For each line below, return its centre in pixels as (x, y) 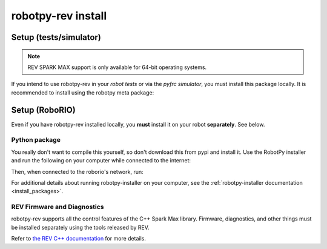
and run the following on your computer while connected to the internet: (101, 161)
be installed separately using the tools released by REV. (80, 227)
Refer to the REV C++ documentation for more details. (79, 239)
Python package (36, 140)
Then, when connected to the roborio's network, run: (77, 171)
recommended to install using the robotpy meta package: (83, 92)
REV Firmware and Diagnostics (58, 207)
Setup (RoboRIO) (43, 110)
